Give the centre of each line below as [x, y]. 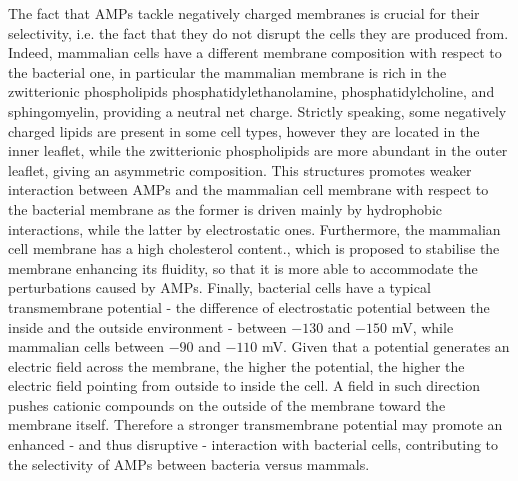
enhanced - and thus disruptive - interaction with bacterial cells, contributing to [253, 444]
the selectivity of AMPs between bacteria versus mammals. [189, 463]
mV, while [422, 326]
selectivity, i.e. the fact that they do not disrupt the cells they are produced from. [258, 32]
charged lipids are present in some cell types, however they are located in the [244, 130]
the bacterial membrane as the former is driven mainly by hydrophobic [225, 208]
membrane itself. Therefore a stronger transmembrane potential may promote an [255, 424]
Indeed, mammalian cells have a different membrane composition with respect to [255, 52]
